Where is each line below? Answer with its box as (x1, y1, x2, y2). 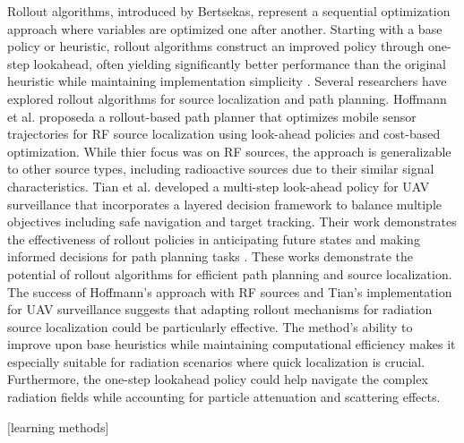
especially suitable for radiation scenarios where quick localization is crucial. (7, 352, 425, 371)
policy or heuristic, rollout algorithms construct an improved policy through (7, 37, 425, 55)
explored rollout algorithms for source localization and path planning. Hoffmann (7, 89, 447, 107)
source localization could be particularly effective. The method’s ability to (7, 317, 413, 336)
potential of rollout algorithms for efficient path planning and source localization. (7, 264, 452, 283)
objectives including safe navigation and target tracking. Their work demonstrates (7, 212, 457, 231)
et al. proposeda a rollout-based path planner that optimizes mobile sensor (7, 106, 417, 125)
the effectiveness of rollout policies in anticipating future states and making (7, 229, 420, 248)
